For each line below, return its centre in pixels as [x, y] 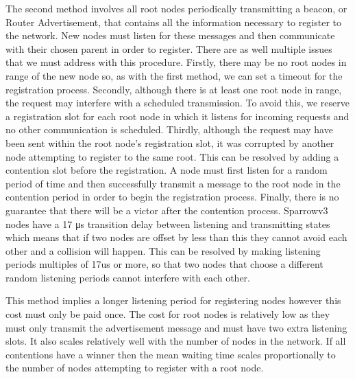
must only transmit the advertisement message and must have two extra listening [176, 327]
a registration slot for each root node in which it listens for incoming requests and [177, 116]
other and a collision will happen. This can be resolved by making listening [163, 250]
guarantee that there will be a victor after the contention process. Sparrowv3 [167, 210]
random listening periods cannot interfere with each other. [128, 277]
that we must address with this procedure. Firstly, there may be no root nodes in [176, 62]
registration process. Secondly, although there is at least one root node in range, [174, 89]
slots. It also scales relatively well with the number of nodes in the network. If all [176, 341]
